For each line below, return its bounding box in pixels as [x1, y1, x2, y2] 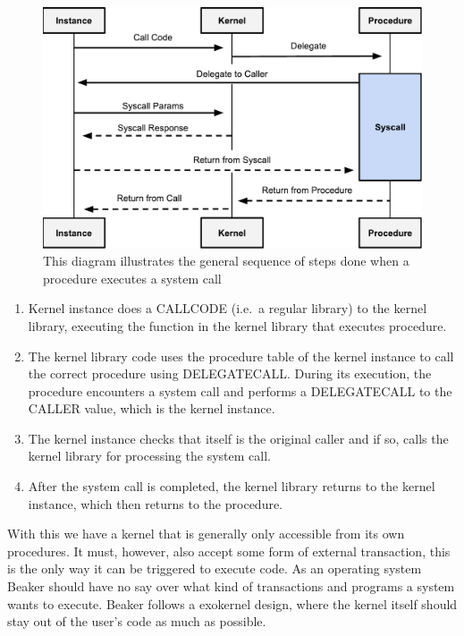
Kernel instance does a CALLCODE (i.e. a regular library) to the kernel [28, 299, 427, 318]
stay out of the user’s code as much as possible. [7, 612, 266, 631]
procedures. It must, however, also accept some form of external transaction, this [7, 541, 451, 560]
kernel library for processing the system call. [28, 446, 271, 465]
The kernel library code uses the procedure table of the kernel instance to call [28, 346, 454, 365]
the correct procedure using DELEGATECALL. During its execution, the [28, 364, 432, 383]
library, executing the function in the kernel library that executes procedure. [28, 316, 447, 335]
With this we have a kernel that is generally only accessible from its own [7, 524, 405, 543]
